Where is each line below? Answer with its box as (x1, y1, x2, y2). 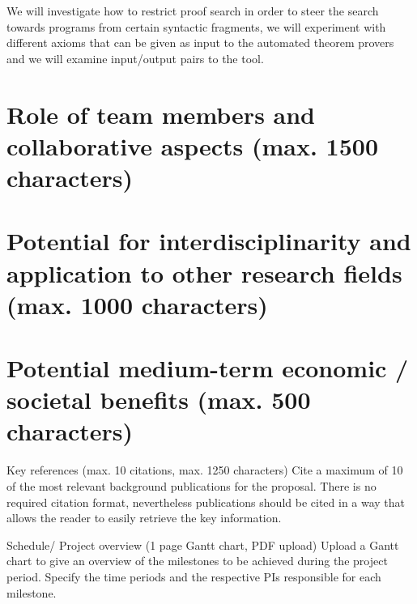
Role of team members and (6, 97, 315, 130)
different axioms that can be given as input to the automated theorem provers (6, 34, 394, 51)
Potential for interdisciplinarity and (6, 224, 411, 257)
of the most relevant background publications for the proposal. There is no (6, 477, 377, 494)
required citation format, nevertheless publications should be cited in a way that (6, 493, 406, 510)
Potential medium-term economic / (6, 351, 409, 385)
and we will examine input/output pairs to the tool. (6, 49, 264, 66)
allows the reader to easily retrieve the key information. (6, 509, 282, 526)
